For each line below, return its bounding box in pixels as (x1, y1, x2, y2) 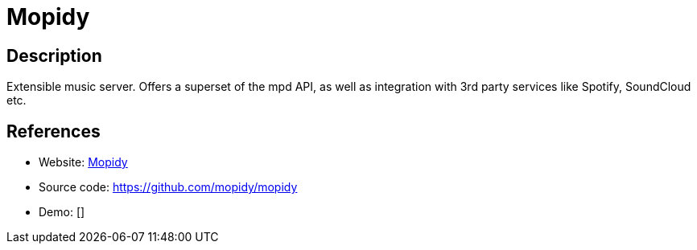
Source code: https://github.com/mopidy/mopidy (39, 180, 298, 195)
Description (6, 45, 102, 66)
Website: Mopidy (39, 155, 128, 170)
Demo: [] (39, 205, 85, 219)
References (6, 121, 101, 141)
